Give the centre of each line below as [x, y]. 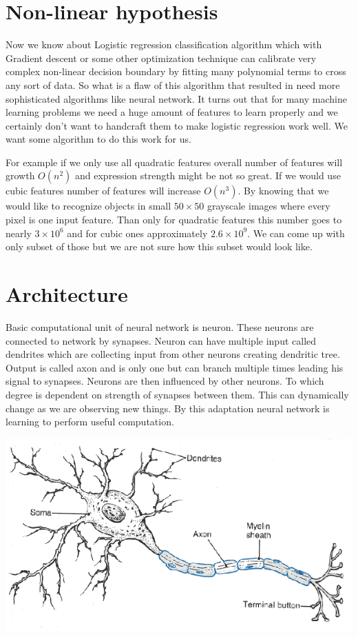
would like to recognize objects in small [88, 206]
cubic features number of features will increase [103, 191]
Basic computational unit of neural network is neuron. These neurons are [160, 326]
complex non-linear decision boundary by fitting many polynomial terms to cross [176, 71]
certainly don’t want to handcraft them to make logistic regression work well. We [177, 125]
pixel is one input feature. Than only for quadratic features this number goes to [174, 220]
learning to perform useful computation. [90, 422]
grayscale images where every [269, 206]
